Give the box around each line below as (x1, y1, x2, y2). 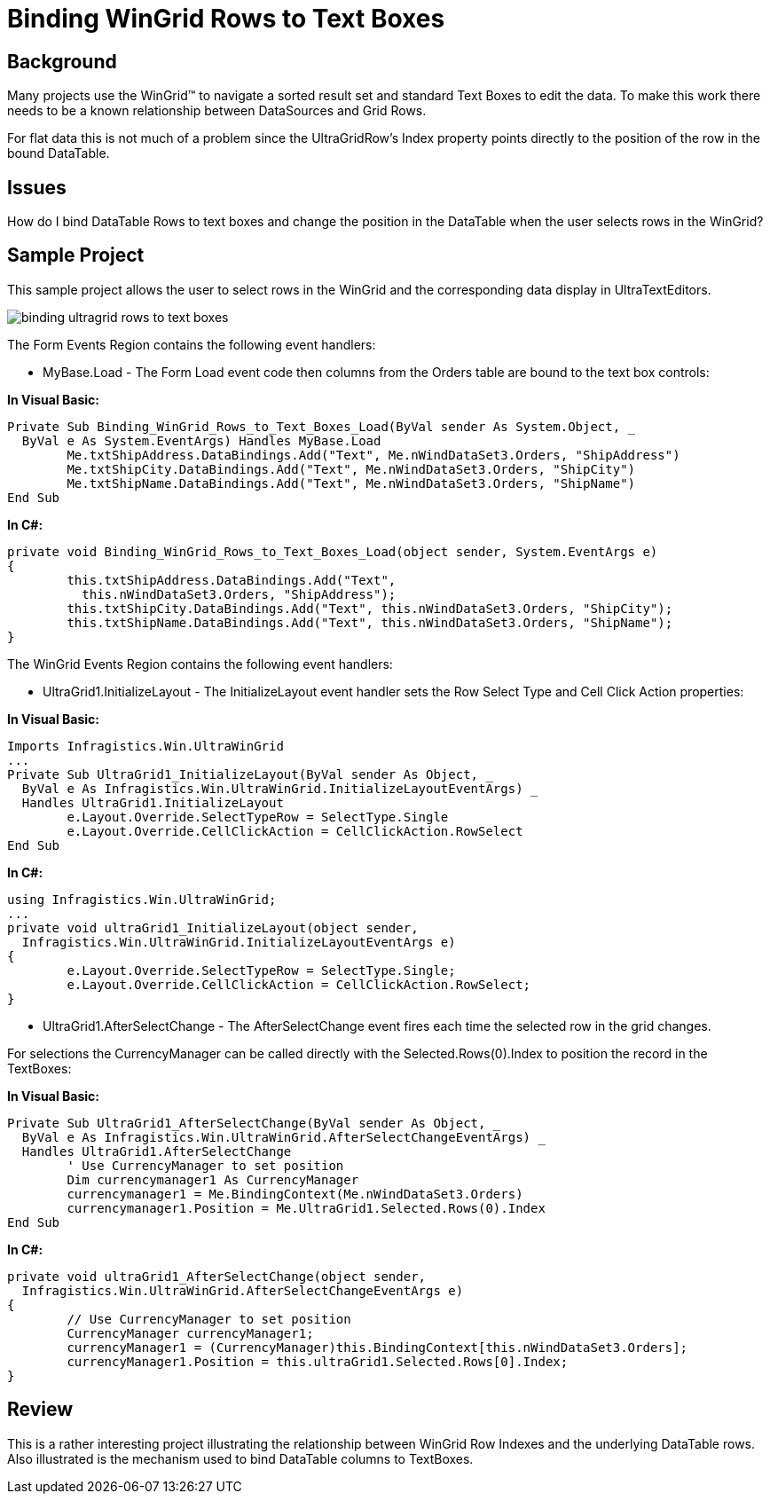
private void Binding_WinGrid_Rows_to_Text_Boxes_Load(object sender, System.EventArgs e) (7, 544, 658, 559)
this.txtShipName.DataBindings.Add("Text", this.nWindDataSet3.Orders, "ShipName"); (67, 615, 673, 630)
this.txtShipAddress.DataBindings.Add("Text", (67, 572, 397, 587)
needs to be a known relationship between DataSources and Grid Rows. (7, 103, 427, 119)
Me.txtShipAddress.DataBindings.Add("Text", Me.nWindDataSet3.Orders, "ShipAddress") (67, 447, 680, 462)
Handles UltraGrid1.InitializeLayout (21, 795, 284, 810)
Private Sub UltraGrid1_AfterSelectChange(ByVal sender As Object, (7, 1115, 486, 1130)
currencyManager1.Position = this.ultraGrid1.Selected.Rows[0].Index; (67, 1354, 569, 1369)
